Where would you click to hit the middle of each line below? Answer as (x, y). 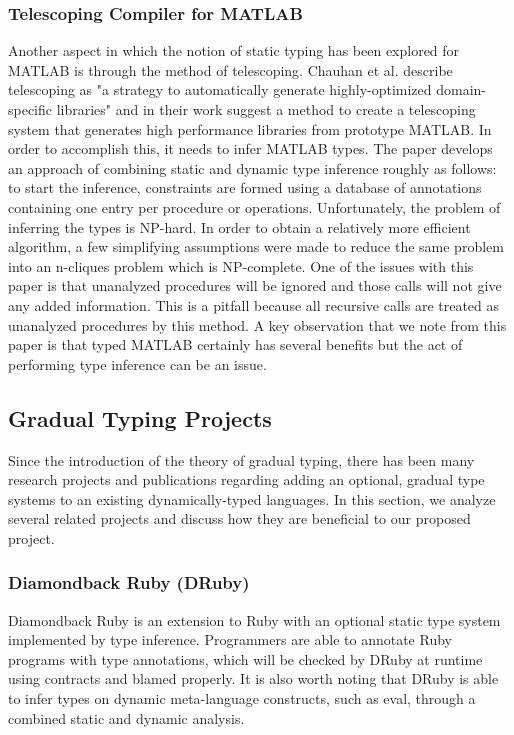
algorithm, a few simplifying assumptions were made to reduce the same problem (256, 246)
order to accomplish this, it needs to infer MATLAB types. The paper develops (250, 148)
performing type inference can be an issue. (137, 363)
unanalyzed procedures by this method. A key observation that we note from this (257, 324)
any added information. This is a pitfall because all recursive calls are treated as (254, 304)
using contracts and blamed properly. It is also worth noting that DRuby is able (253, 678)
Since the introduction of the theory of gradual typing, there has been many (241, 459)
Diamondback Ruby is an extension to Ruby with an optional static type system (254, 619)
